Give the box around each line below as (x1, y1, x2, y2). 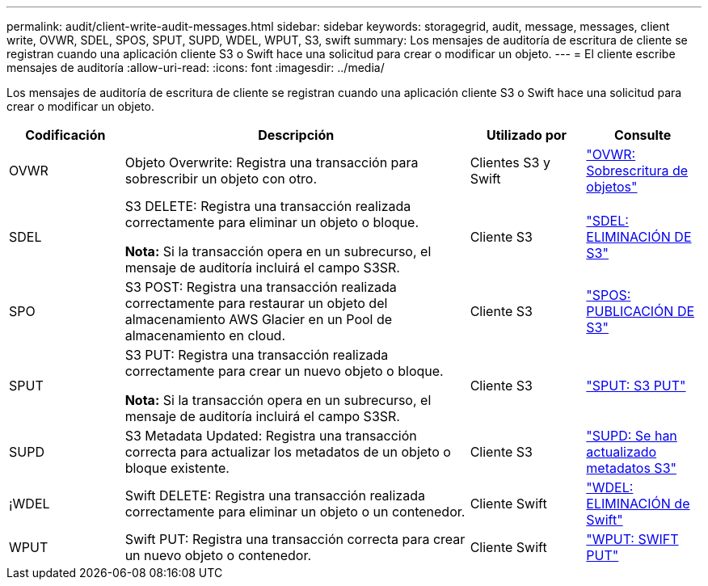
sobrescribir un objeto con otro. (124, 171, 318, 187)
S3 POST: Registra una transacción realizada (124, 279, 397, 295)
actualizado (586, 444, 657, 460)
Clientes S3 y (470, 154, 550, 171)
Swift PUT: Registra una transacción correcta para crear (124, 531, 466, 547)
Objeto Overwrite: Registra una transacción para (124, 154, 419, 171)
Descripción (258, 127, 335, 143)
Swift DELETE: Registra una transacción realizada (124, 487, 425, 504)
